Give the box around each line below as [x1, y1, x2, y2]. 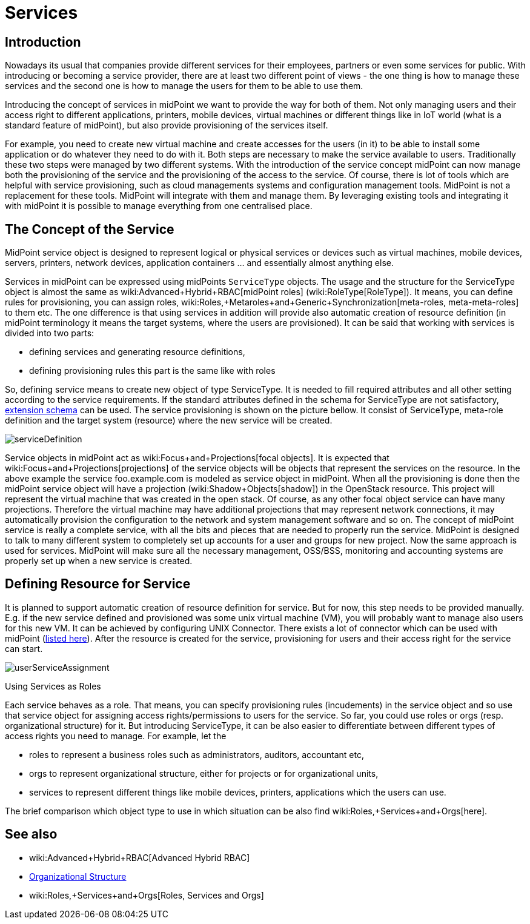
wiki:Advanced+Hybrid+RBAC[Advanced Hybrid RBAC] [29, 852, 250, 863]
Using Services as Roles [5, 680, 101, 691]
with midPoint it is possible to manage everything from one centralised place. [5, 201, 313, 211]
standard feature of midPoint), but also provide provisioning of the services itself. [5, 120, 328, 131]
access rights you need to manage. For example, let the [5, 730, 227, 741]
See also [5, 826, 58, 842]
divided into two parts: [5, 328, 94, 339]
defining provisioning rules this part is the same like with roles [29, 365, 276, 376]
